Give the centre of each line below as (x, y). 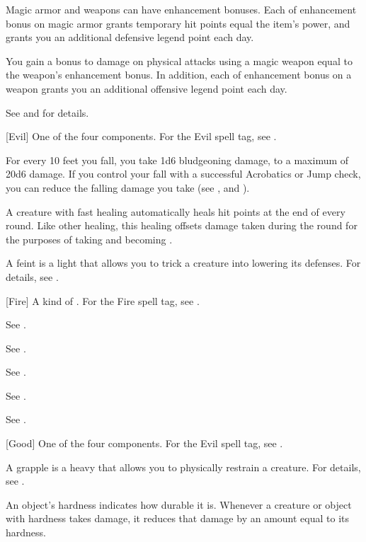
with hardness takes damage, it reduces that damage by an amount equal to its (177, 518)
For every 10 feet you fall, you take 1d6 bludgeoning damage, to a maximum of (177, 160)
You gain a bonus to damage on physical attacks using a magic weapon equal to (179, 60)
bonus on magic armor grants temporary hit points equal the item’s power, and (178, 23)
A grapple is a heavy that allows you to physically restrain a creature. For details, (183, 467)
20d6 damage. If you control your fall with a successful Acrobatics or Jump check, (183, 174)
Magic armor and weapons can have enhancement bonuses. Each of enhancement (181, 9)
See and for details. (47, 112)
